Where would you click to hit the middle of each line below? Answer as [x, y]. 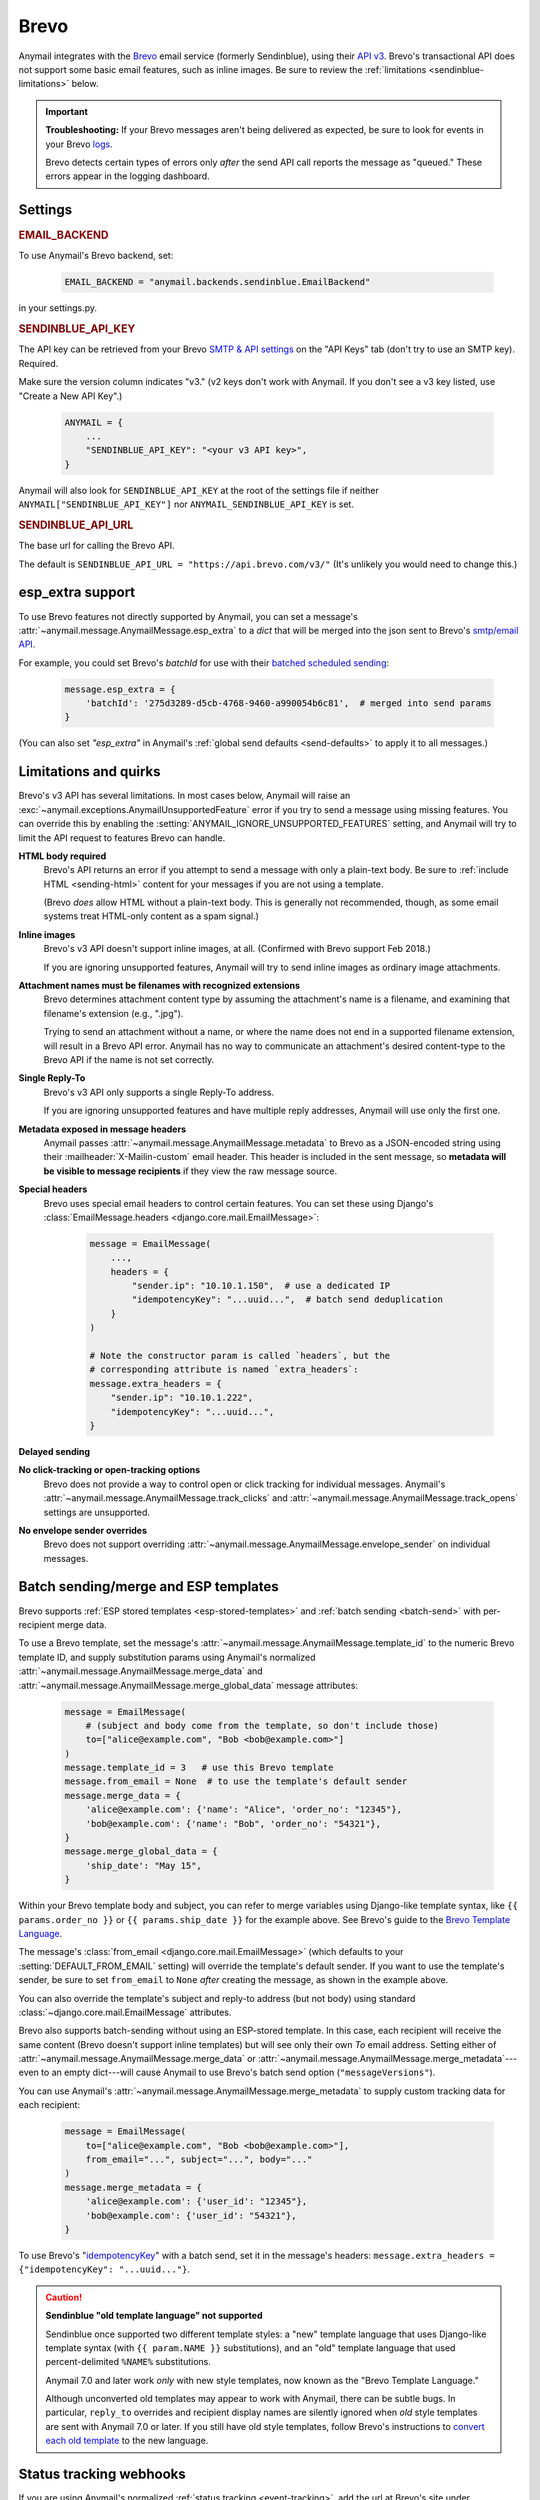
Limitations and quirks [89, 771]
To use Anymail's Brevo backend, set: [96, 256]
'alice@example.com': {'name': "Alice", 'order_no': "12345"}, [244, 1809]
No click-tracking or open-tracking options [109, 1470]
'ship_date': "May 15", [143, 1865]
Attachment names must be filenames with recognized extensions [159, 986]
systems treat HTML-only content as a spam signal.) [151, 916]
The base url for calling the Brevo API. [96, 546]
